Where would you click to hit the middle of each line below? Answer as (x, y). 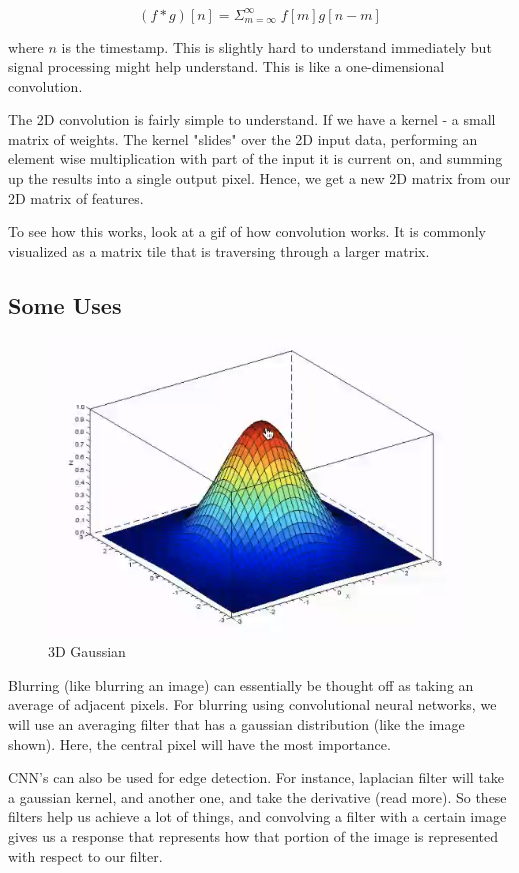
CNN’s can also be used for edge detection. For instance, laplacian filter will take (256, 777)
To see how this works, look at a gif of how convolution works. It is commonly (247, 231)
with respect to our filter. (85, 855)
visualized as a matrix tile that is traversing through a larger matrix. (219, 250)
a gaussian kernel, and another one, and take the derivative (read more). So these (257, 796)
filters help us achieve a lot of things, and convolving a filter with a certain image (257, 816)
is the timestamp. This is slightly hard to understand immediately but (276, 46)
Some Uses (65, 304)
